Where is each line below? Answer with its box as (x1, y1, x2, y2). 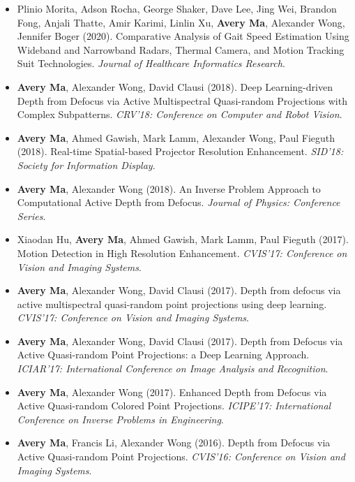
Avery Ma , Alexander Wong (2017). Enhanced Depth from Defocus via (17, 384, 327, 399)
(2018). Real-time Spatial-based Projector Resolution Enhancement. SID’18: (17, 144, 344, 159)
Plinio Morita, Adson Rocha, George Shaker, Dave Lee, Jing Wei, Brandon (17, 1, 337, 15)
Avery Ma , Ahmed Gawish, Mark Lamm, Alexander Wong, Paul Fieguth (17, 130, 335, 145)
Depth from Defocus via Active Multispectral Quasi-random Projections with (17, 93, 347, 108)
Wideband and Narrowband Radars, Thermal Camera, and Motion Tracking (17, 42, 345, 57)
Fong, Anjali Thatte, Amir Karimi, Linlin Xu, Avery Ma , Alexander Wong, (17, 15, 345, 29)
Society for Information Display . (17, 157, 156, 172)
